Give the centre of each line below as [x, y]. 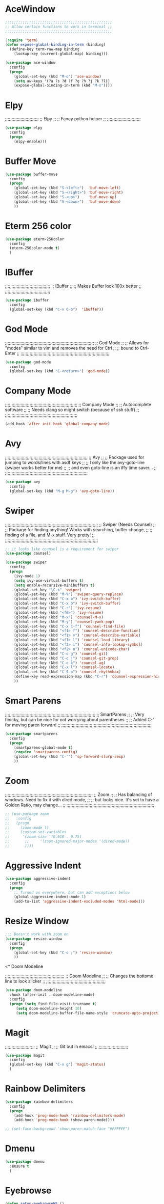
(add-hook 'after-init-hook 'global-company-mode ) [58, 424]
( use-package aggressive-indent [38, 878]
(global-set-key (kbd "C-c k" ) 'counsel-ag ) [60, 663]
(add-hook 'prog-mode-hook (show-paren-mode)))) [64, 1120]
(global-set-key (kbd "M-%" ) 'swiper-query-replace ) [69, 594]
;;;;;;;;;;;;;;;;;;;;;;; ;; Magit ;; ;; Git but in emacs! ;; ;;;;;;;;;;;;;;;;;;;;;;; [67, 1046]
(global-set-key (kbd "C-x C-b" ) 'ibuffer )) [57, 309]
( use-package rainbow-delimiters [39, 1102]
